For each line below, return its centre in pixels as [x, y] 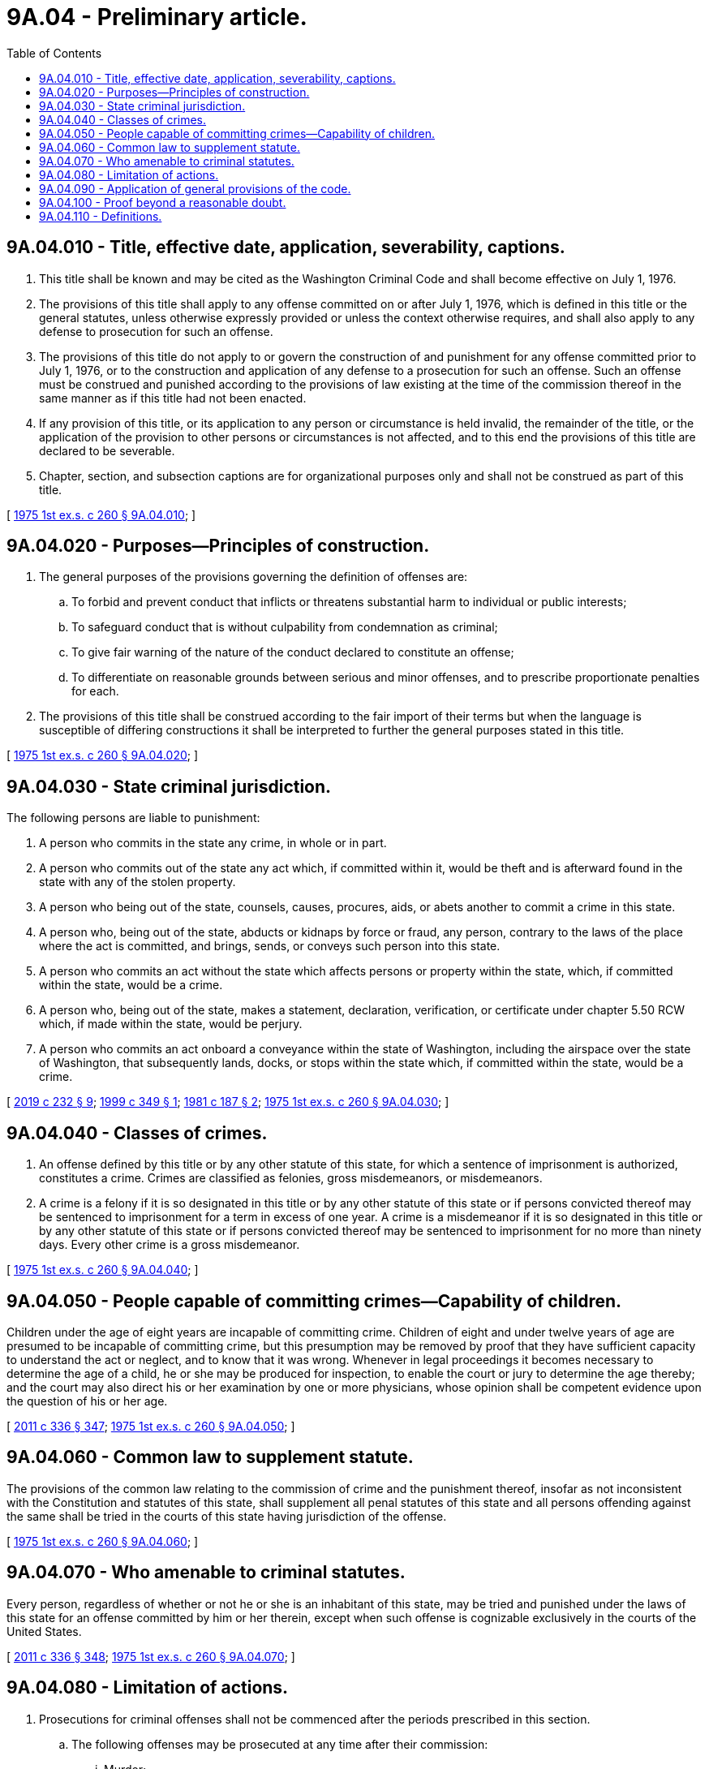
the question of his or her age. [87, 1401]
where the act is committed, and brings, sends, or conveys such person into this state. [270, 946]
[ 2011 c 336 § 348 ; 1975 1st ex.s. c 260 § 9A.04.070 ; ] [151, 1656]
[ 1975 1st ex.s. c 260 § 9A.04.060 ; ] [103, 1541]
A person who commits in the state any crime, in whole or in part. [213, 843]
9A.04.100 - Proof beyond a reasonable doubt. [163, 202]
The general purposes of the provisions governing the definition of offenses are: [254, 577]
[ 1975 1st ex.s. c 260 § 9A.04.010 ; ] [101, 514]
